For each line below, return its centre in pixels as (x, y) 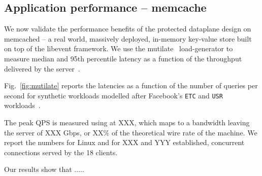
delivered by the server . (42, 68)
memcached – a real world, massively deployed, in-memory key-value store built (128, 38)
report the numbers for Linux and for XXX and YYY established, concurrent (124, 142)
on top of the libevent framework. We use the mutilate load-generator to (119, 48)
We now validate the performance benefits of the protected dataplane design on (128, 29)
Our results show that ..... (44, 169)
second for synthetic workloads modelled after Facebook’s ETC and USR (113, 95)
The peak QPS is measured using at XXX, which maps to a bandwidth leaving (127, 122)
